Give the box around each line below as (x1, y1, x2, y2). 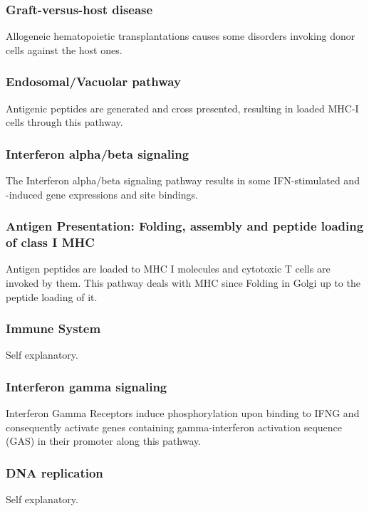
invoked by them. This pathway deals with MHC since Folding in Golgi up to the (6, 275, 360, 290)
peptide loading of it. (6, 289, 98, 304)
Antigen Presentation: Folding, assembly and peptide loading (6, 217, 364, 235)
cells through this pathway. (6, 115, 123, 130)
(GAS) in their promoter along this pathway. (6, 433, 202, 448)
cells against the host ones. (6, 42, 123, 57)
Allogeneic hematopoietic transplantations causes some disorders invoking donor (6, 28, 355, 43)
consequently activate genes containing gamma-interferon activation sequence (6, 419, 342, 434)
